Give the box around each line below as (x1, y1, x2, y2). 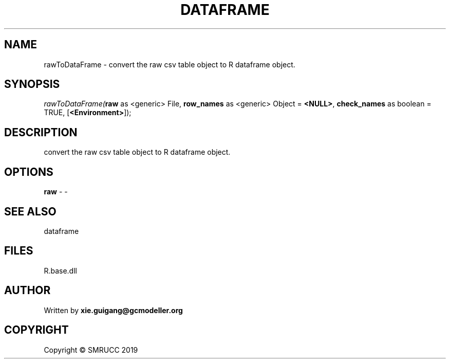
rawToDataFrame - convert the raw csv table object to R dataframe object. (44, 60, 295, 69)
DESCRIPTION (4, 125, 78, 139)
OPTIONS (4, 165, 53, 178)
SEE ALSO (4, 205, 57, 218)
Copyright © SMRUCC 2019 (44, 345, 138, 354)
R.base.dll (44, 266, 77, 275)
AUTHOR (4, 284, 51, 297)
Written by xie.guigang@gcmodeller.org (44, 305, 183, 315)
